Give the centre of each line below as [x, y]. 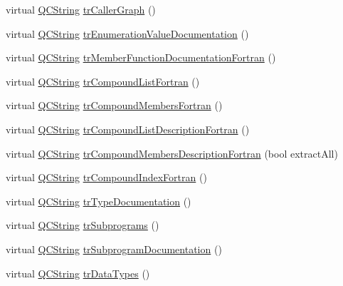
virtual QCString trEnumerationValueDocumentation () [127, 33]
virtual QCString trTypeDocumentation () [99, 201]
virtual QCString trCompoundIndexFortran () [106, 177]
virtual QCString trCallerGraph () [81, 9]
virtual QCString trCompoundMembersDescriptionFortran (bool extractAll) [172, 153]
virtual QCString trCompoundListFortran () [103, 81]
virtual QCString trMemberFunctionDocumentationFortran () [141, 57]
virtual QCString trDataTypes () [78, 273]
